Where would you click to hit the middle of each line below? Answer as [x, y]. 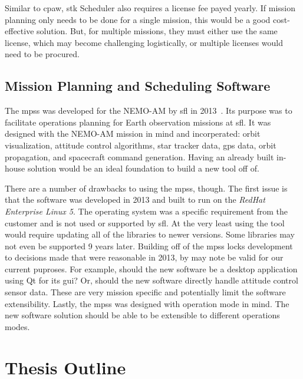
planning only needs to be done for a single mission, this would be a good [138, 19]
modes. [17, 326]
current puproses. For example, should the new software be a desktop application [151, 268]
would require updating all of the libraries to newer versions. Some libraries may [150, 234]
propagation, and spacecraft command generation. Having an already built [139, 156]
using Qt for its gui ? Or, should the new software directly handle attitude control [151, 280]
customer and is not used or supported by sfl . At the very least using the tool [145, 223]
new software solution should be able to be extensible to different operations [142, 315]
